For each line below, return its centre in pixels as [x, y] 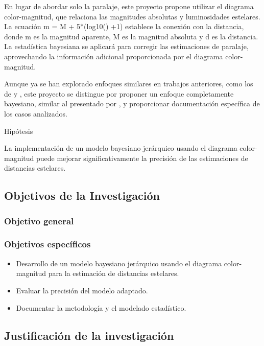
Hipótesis [19, 131]
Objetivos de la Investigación [82, 195]
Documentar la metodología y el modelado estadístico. [101, 307]
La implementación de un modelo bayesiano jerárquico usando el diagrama [121, 148]
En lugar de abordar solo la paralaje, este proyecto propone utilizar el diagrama [129, 6]
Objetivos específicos [47, 244]
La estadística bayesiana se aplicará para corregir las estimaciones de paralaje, [126, 46]
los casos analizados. [36, 113]
